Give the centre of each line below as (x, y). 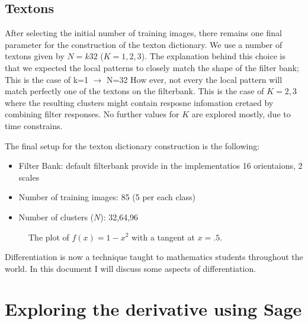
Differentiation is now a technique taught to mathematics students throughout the (154, 257)
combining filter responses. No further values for (92, 114)
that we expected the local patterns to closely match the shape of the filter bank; (152, 67)
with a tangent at (163, 237)
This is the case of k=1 (46, 79)
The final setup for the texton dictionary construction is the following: (132, 145)
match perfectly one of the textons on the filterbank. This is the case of (134, 91)
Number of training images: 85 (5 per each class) (107, 197)
